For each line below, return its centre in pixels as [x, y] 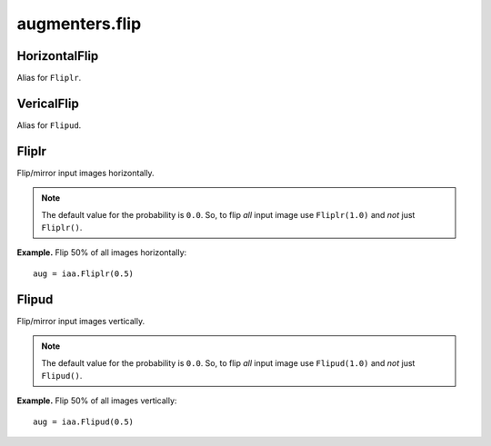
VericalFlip [48, 103]
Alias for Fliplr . [49, 78]
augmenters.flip [79, 24]
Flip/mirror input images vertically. [81, 321]
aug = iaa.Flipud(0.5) [84, 421]
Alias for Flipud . [49, 125]
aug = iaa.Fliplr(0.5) [84, 273]
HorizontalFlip [58, 56]
